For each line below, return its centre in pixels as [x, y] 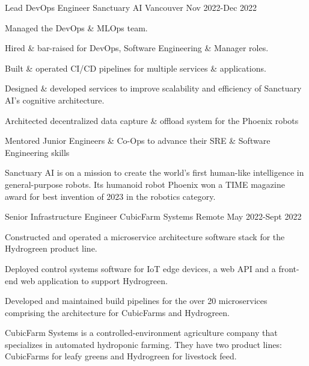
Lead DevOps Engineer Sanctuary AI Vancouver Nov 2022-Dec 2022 [131, 7]
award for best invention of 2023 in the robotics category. [110, 196]
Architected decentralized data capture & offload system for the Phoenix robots [152, 120]
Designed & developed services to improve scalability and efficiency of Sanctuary [153, 88]
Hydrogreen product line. [51, 248]
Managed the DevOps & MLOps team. [76, 27]
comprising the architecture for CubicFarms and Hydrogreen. [117, 312]
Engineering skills [37, 152]
